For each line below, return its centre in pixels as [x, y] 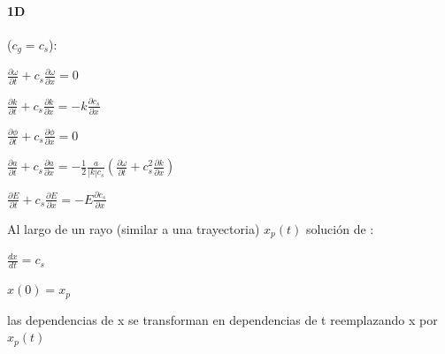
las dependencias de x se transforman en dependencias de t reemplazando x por [222, 319]
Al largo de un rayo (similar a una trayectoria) [134, 228]
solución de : [340, 228]
